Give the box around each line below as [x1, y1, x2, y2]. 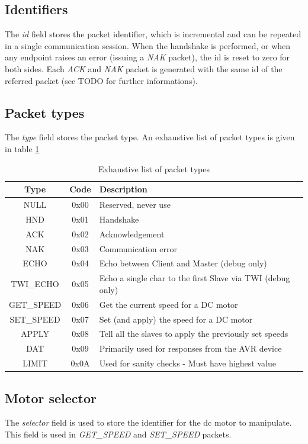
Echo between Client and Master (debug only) [99, 257, 267, 269]
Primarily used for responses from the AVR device [99, 342, 282, 355]
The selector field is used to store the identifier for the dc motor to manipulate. [5, 416, 292, 429]
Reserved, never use [99, 198, 171, 210]
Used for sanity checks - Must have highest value [99, 357, 276, 369]
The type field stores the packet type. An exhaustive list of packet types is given [5, 131, 295, 143]
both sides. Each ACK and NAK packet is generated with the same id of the [5, 62, 283, 75]
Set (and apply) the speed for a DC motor [99, 313, 253, 325]
